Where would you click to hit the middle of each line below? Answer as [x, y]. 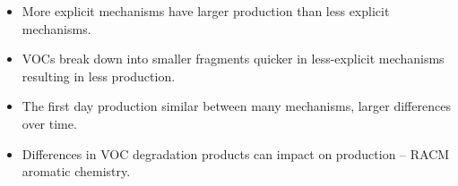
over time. [49, 123]
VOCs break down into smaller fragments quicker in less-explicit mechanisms [233, 59]
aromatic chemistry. [76, 171]
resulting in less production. [99, 76]
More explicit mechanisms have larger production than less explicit [206, 11]
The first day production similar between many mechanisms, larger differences [236, 106]
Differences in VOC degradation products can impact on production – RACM [236, 153]
